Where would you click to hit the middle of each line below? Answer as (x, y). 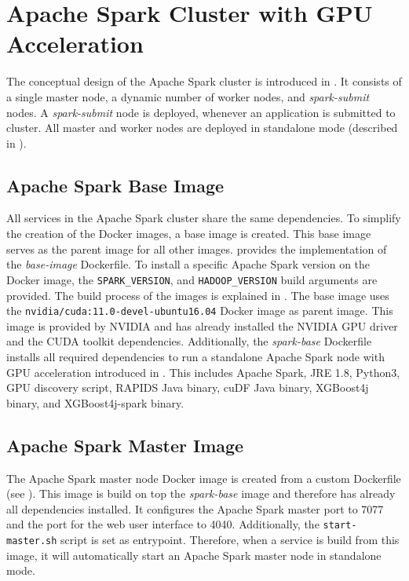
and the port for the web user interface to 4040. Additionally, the (163, 524)
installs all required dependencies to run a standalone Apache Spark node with (195, 356)
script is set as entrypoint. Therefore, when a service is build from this (230, 539)
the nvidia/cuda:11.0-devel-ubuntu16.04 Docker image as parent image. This (200, 311)
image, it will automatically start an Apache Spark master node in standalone (194, 555)
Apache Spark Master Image (125, 445)
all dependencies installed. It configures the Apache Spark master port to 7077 (195, 508)
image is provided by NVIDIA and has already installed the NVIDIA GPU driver (202, 325)
